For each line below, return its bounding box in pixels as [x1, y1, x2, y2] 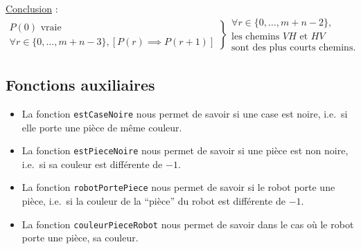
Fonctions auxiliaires [6, 74, 155, 95]
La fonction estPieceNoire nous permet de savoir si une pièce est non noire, [21, 143, 349, 158]
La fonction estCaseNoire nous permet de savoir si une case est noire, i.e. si [21, 106, 348, 120]
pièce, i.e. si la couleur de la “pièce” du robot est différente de [21, 194, 285, 208]
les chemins [231, 31, 280, 41]
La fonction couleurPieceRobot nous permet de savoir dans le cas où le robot [21, 216, 354, 231]
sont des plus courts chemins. [231, 42, 356, 53]
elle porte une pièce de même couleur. [21, 120, 182, 134]
